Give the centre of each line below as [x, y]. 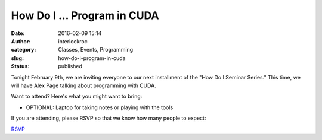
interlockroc [73, 41]
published [70, 66]
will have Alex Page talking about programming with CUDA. [83, 85]
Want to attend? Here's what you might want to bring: [77, 96]
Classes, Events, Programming [96, 50]
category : [24, 50]
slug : [17, 58]
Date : [18, 33]
